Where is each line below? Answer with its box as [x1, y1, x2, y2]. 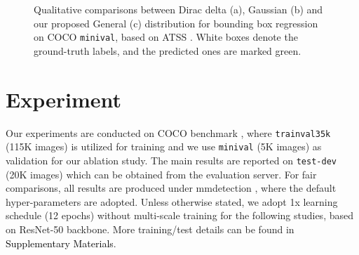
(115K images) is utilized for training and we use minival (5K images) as [6, 139, 322, 154]
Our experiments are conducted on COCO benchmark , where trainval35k [6, 125, 331, 140]
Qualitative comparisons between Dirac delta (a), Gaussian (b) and [34, 2, 323, 16]
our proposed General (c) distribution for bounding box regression [34, 15, 318, 30]
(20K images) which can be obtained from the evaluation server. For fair [6, 166, 317, 181]
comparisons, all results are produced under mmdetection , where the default [6, 181, 337, 195]
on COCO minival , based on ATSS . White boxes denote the [34, 30, 298, 44]
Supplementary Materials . [6, 235, 116, 250]
